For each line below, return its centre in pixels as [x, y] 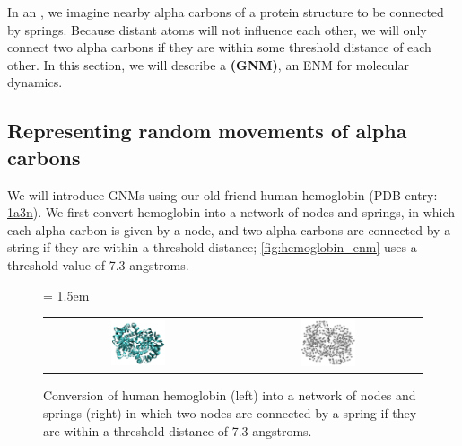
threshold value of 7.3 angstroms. [98, 264]
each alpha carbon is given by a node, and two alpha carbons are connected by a [229, 229]
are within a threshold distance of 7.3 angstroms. [178, 430]
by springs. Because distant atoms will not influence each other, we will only [217, 29]
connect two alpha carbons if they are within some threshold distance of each [219, 47]
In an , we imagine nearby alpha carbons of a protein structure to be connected [226, 12]
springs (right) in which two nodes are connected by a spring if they [230, 413]
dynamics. [35, 82]
